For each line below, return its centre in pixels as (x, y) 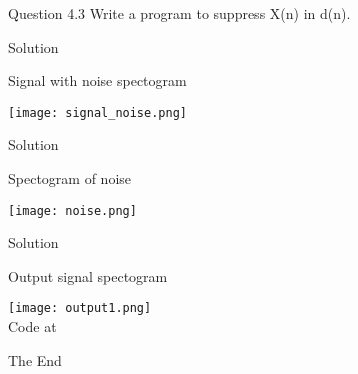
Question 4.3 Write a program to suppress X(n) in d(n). (179, 13)
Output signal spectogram (88, 275)
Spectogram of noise (70, 178)
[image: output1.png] (80, 308)
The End (35, 359)
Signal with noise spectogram (97, 80)
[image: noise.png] (72, 210)
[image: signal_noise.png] (97, 112)
